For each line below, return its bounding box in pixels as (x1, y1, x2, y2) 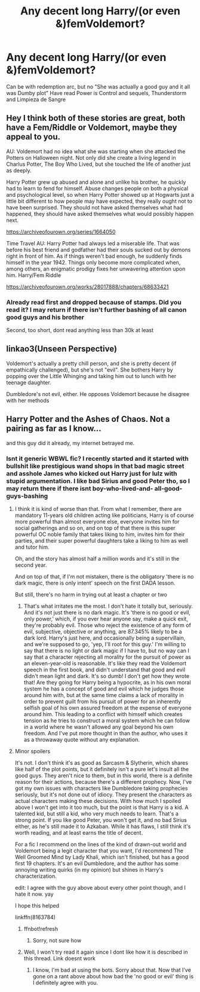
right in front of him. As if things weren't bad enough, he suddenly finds (6, 252, 182, 260)
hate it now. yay (14, 890, 54, 897)
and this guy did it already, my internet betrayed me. (6, 439, 135, 446)
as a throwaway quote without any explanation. (23, 736, 140, 743)
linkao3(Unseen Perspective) (6, 344, 118, 354)
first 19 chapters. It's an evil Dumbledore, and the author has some (14, 860, 179, 867)
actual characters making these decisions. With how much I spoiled (14, 797, 181, 804)
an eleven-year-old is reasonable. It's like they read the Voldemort (23, 659, 187, 667)
